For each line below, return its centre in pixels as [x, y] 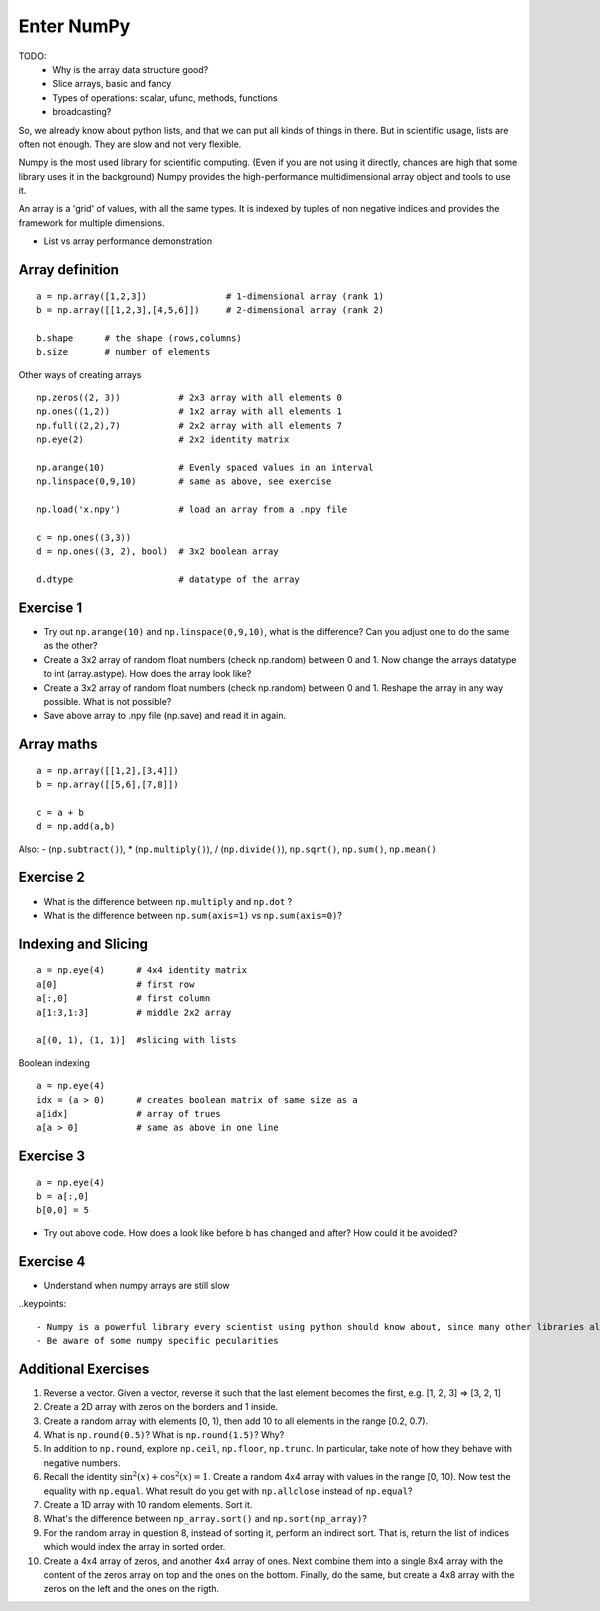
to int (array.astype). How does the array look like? [147, 674]
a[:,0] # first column [123, 998]
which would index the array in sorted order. [134, 1547]
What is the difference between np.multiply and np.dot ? [168, 901]
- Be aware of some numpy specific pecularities [157, 1340]
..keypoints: [42, 1304]
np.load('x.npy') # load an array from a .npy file [192, 509]
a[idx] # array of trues [129, 1113]
